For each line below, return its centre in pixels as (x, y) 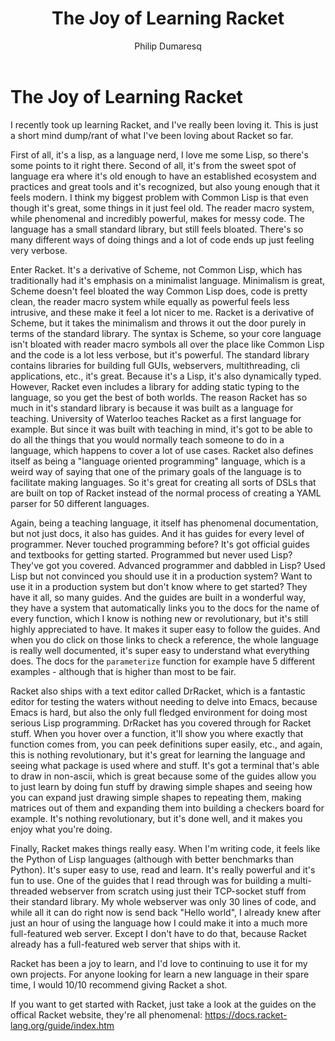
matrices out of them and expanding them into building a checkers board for (167, 808)
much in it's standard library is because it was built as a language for (152, 408)
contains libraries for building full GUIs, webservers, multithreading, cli (155, 365)
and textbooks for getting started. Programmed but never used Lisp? (151, 554)
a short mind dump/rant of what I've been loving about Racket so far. (152, 135)
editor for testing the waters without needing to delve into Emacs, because (164, 701)
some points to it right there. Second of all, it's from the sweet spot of (153, 165)
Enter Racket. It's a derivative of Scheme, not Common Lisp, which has (156, 269)
